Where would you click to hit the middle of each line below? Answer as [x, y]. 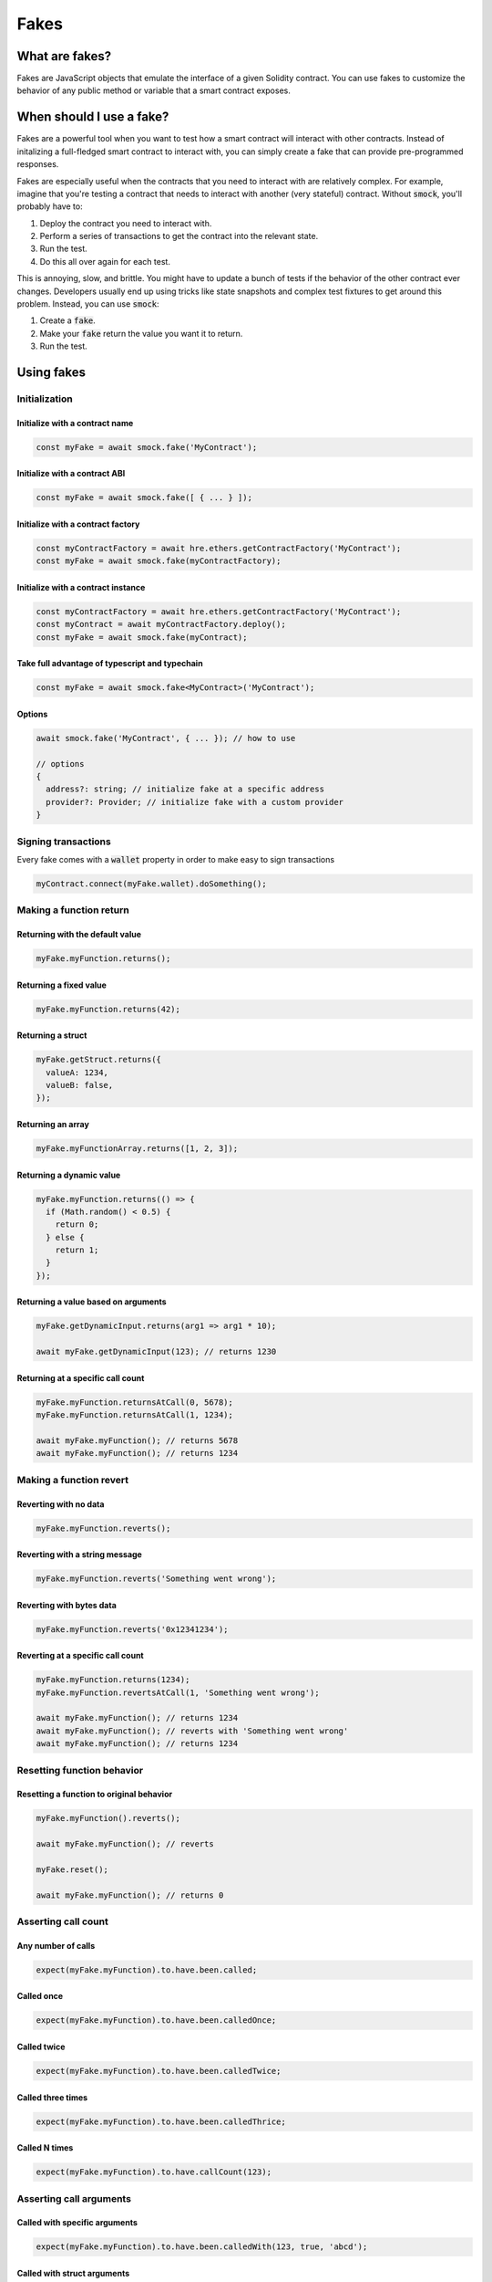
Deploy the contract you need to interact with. [126, 223]
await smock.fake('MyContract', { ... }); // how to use [166, 738]
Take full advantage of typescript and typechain [110, 664]
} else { [65, 1237]
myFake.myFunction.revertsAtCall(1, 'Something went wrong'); [178, 1692]
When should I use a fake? [93, 117]
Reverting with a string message [80, 1554]
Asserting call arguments [74, 2198]
